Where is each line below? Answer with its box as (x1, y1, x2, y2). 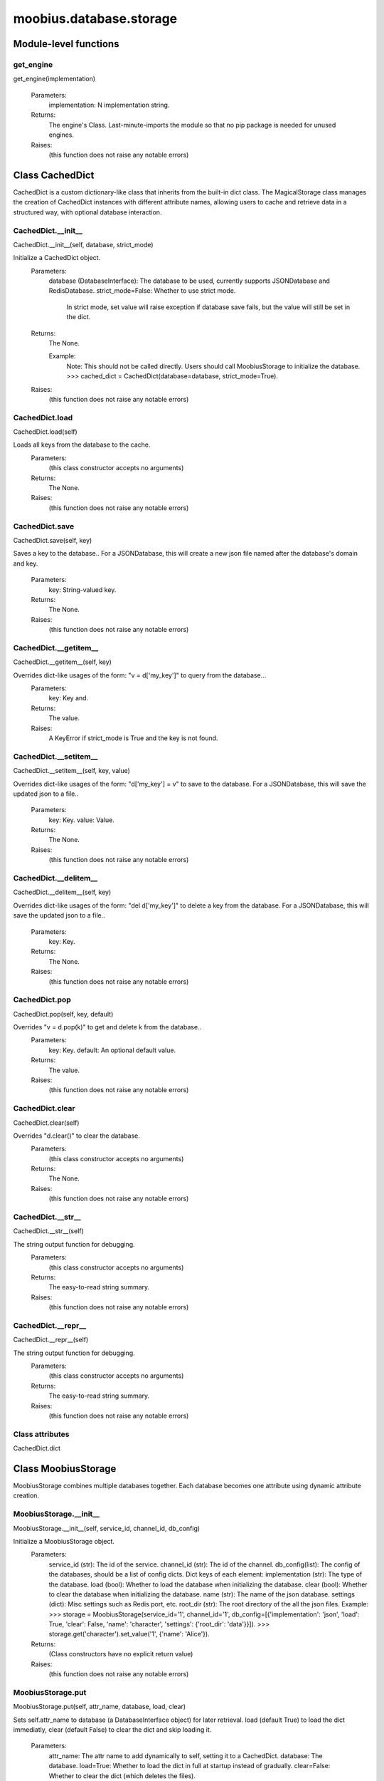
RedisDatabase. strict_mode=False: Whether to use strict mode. (48, 286, 236, 295)
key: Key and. (48, 694, 89, 702)
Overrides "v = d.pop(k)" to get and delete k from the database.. (13, 1023, 202, 1032)
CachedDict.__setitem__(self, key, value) (13, 767, 131, 775)
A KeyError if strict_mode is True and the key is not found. (48, 734, 218, 742)
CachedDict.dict (13, 1444, 60, 1453)
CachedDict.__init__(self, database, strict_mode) (13, 240, 154, 249)
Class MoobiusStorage (13, 1463, 117, 1475)
